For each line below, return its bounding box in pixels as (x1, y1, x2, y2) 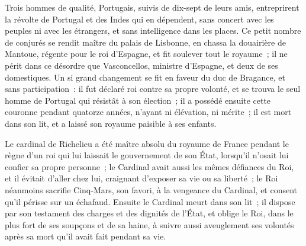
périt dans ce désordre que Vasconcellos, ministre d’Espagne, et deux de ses (5, 59, 278, 71)
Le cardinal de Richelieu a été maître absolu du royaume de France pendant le (5, 137, 289, 149)
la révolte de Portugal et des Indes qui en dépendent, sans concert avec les (5, 12, 274, 25)
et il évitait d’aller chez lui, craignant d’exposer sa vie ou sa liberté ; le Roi (5, 172, 278, 184)
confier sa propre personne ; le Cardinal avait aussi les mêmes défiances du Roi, (5, 160, 294, 172)
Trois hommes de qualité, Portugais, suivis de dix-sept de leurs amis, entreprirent (5, 1, 299, 13)
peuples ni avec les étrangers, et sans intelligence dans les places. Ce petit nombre (5, 24, 301, 37)
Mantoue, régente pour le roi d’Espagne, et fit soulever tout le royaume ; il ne (5, 47, 288, 60)
